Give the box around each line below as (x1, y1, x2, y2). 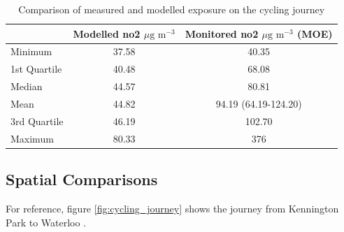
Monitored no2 (185, 26, 259, 41)
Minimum (10, 44, 52, 59)
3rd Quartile (10, 113, 64, 128)
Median (10, 79, 43, 94)
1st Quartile (10, 61, 62, 76)
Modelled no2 (73, 26, 141, 41)
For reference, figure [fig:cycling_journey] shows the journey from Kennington (6, 201, 339, 215)
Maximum (10, 131, 54, 145)
